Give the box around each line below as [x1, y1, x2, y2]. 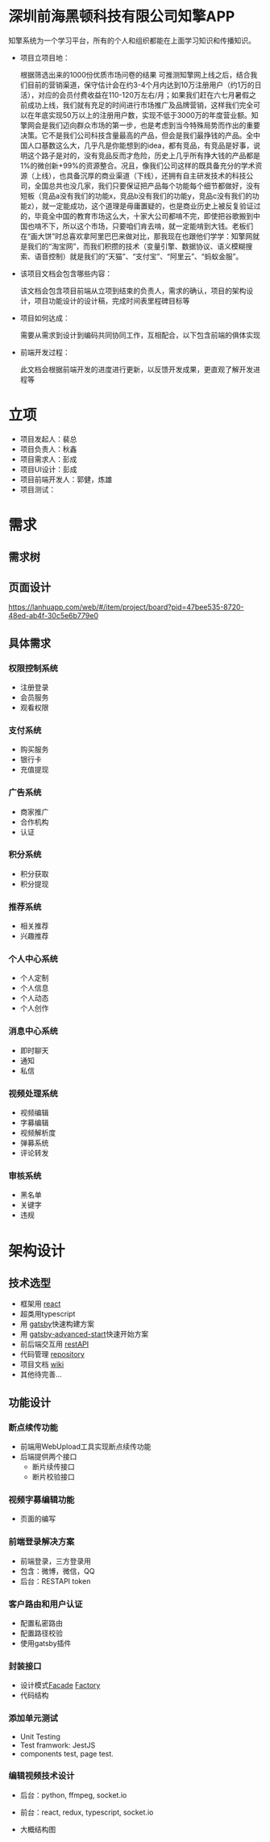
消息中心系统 [8, 1026, 59, 1037]
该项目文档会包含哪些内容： [19, 268, 113, 278]
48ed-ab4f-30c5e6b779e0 [8, 611, 99, 621]
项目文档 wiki [19, 1359, 64, 1369]
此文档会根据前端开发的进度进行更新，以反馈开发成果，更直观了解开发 [19, 364, 254, 374]
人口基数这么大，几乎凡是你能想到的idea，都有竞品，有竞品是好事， [27, 140, 254, 150]
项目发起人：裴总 [19, 433, 77, 444]
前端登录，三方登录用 [19, 1555, 91, 1566]
